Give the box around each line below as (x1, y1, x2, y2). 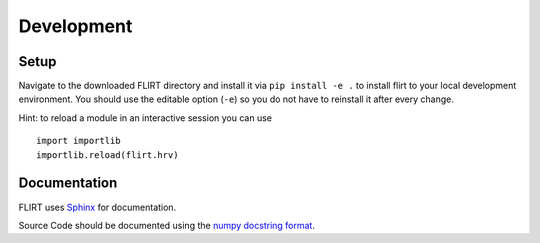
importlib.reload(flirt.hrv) (36, 149, 179, 160)
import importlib (36, 135, 121, 147)
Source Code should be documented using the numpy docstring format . (18, 219, 315, 231)
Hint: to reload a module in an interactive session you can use (18, 111, 272, 124)
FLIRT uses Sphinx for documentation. (18, 201, 177, 213)
